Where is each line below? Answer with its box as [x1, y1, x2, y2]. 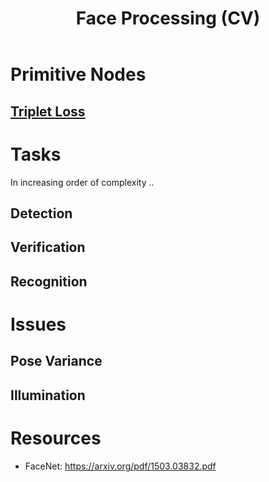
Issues [10, 313, 67, 336]
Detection [10, 205, 73, 222]
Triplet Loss [10, 103, 86, 120]
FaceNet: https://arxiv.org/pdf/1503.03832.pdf [24, 460, 217, 472]
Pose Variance [10, 353, 103, 370]
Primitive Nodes [10, 63, 147, 86]
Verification [10, 239, 86, 256]
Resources [10, 427, 102, 449]
